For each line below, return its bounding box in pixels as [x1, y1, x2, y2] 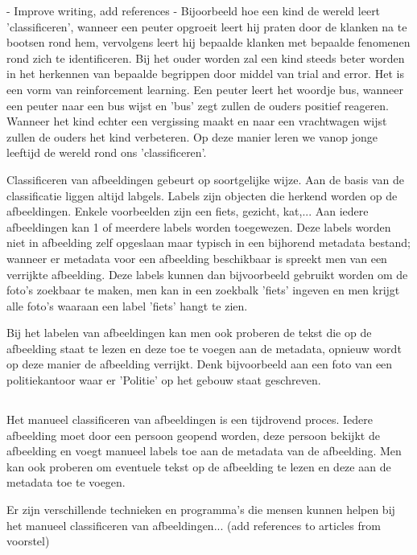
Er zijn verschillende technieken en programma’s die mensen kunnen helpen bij [6, 501, 395, 518]
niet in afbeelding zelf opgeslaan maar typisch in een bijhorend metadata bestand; [6, 234, 411, 251]
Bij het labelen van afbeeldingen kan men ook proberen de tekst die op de [6, 324, 372, 341]
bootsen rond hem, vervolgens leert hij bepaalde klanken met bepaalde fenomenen [6, 34, 411, 51]
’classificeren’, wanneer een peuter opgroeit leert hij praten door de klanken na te [6, 18, 407, 35]
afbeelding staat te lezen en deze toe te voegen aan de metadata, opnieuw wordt [6, 339, 402, 356]
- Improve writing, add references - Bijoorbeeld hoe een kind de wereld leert [6, 2, 381, 18]
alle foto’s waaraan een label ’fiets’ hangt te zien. [6, 297, 248, 314]
